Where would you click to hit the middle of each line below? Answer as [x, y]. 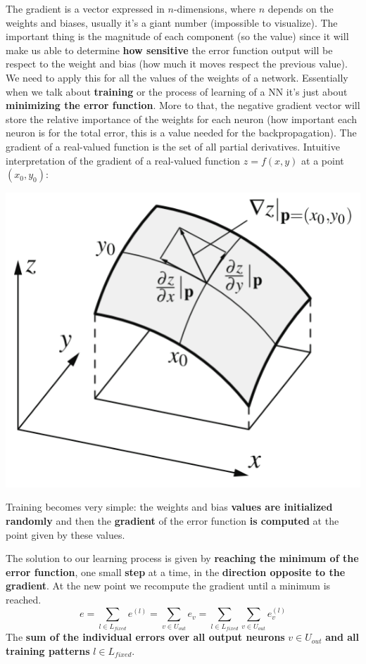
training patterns [48, 650]
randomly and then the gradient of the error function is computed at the [172, 521]
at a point [323, 160]
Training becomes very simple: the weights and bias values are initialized [169, 507]
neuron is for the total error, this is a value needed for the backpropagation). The [181, 133]
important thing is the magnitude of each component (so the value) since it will [177, 36]
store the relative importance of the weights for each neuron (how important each [181, 119]
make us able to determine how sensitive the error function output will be [169, 50]
